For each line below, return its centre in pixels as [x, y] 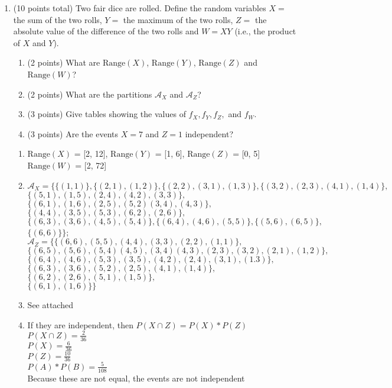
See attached [50, 305]
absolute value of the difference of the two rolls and [106, 31]
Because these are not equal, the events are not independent [136, 378]
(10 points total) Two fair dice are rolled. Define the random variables [140, 8]
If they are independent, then [80, 324]
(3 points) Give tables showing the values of [107, 114]
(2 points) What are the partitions [90, 94]
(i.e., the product [265, 31]
